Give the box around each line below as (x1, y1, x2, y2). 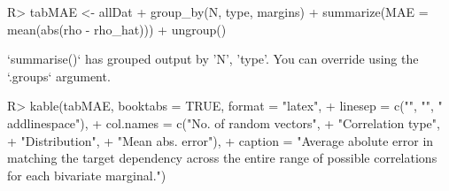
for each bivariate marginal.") (7, 165, 166, 184)
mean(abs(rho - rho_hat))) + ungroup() (7, 19, 227, 38)
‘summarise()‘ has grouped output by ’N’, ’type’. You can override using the (7, 50, 419, 68)
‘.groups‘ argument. (7, 66, 111, 85)
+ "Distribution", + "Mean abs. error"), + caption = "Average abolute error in (7, 131, 434, 149)
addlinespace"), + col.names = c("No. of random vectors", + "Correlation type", (7, 113, 440, 132)
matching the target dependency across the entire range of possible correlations (7, 149, 437, 167)
